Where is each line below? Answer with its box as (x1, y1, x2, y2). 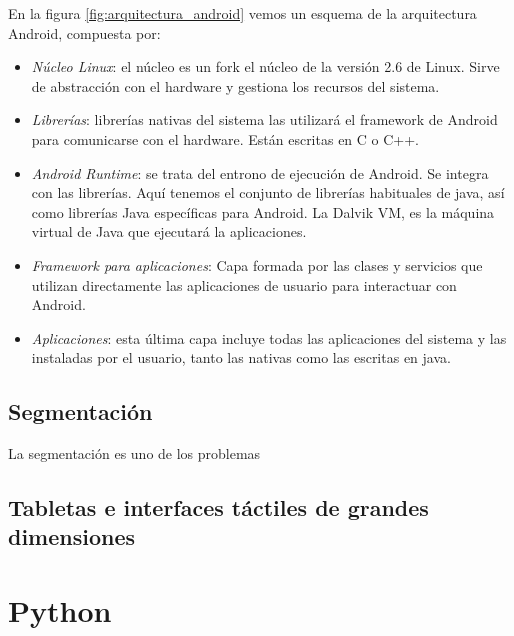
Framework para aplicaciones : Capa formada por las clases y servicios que (31, 254, 483, 275)
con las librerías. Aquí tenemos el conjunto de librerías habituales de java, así (31, 182, 505, 203)
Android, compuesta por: (8, 22, 161, 43)
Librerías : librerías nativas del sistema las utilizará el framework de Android (31, 109, 498, 130)
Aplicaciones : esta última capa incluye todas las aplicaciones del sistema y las (31, 327, 507, 348)
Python (8, 590, 112, 631)
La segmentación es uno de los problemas (8, 443, 261, 464)
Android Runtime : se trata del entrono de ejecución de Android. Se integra (31, 162, 489, 183)
